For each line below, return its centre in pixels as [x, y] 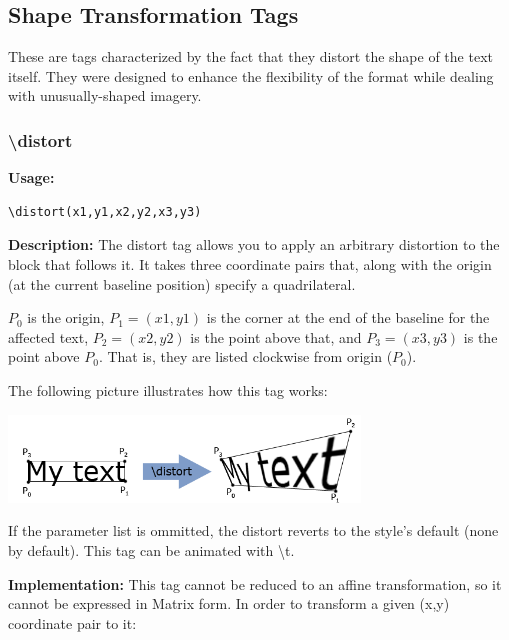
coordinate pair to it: [72, 622]
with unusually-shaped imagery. [105, 95]
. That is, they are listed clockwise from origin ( [245, 356]
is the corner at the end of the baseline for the [348, 317]
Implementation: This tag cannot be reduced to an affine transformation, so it [255, 583]
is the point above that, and [276, 336]
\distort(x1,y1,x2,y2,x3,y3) [105, 211]
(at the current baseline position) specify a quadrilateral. [182, 283]
